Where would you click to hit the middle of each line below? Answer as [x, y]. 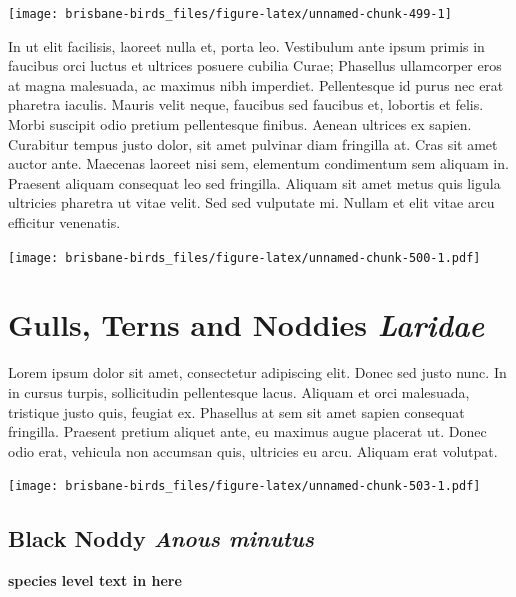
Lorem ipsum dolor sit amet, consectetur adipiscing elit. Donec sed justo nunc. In [257, 372]
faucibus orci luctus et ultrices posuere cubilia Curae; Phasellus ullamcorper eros [255, 65]
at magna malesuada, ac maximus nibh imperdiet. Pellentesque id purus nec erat [256, 84]
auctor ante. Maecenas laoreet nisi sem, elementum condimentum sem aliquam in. [258, 163]
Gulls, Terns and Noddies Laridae [246, 325]
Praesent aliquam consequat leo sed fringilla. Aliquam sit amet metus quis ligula [254, 182]
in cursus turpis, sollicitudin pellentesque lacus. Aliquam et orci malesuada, [239, 391]
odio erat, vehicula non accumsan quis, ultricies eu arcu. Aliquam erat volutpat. [253, 450]
